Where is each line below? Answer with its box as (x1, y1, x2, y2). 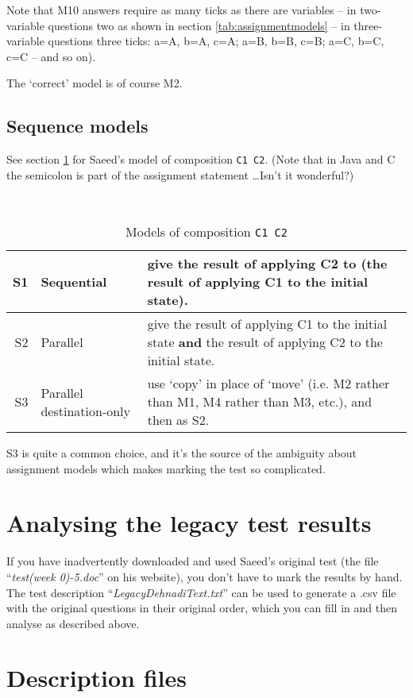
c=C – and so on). (6, 48, 96, 64)
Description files (6, 661, 187, 694)
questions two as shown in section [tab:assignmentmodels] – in (48, 17, 350, 33)
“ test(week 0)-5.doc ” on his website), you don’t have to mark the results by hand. (6, 568, 403, 584)
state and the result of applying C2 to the (147, 333, 383, 352)
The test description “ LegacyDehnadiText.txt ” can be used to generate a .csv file (6, 584, 396, 600)
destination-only (41, 401, 130, 420)
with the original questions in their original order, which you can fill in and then (6, 600, 397, 616)
